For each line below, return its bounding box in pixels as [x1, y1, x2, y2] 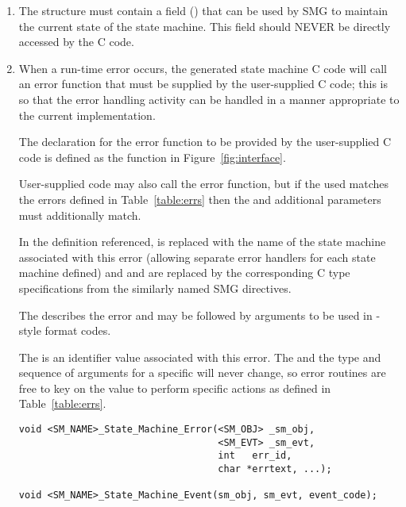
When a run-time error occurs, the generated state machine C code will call [18, 60, 387, 76]
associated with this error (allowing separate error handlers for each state [18, 248, 376, 265]
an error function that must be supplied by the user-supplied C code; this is [18, 75, 388, 92]
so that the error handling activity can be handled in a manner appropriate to [18, 90, 400, 107]
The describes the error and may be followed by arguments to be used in [18, 306, 373, 323]
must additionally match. [18, 206, 141, 223]
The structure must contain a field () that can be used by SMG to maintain [18, 2, 389, 18]
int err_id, [218, 450, 292, 462]
